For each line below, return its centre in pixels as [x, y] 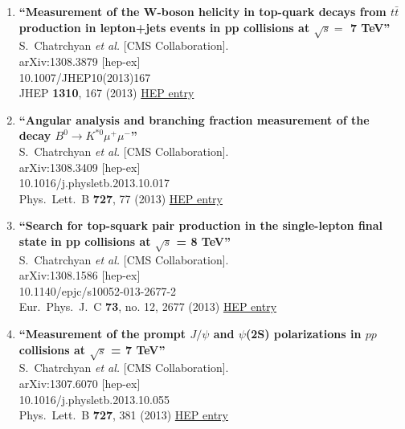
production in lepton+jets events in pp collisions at [164, 27]
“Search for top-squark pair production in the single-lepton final [201, 225]
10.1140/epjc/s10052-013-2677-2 [98, 290]
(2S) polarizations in [303, 334]
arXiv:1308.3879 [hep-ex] [80, 61]
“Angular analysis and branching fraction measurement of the [194, 119]
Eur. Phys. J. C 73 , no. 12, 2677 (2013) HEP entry [148, 306]
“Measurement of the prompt [102, 334]
